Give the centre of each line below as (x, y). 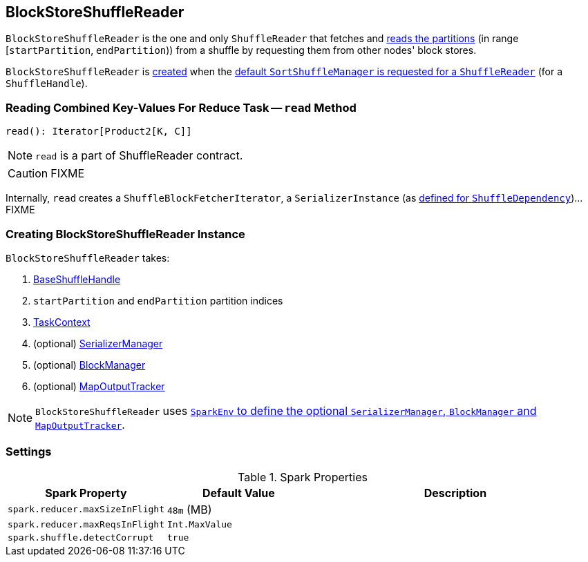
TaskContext (62, 322)
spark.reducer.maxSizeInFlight (86, 510)
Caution (28, 174)
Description (455, 493)
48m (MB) (189, 509)
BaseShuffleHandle (77, 279)
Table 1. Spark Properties (303, 477)
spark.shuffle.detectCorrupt (81, 537)
